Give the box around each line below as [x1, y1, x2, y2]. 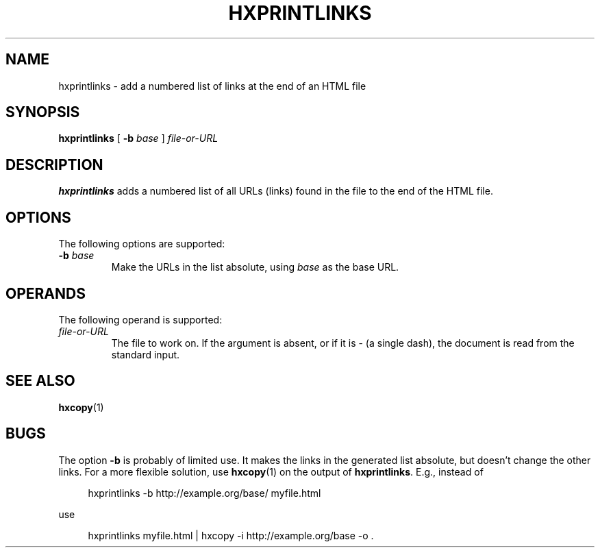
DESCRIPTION [5, 156, 103, 173]
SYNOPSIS [5, 103, 80, 121]
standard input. [111, 348, 180, 360]
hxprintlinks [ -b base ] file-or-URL [58, 132, 218, 145]
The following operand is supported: [58, 313, 223, 325]
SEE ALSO [5, 372, 75, 390]
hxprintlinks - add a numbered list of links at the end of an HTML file [58, 79, 366, 92]
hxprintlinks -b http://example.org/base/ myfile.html [88, 487, 321, 499]
